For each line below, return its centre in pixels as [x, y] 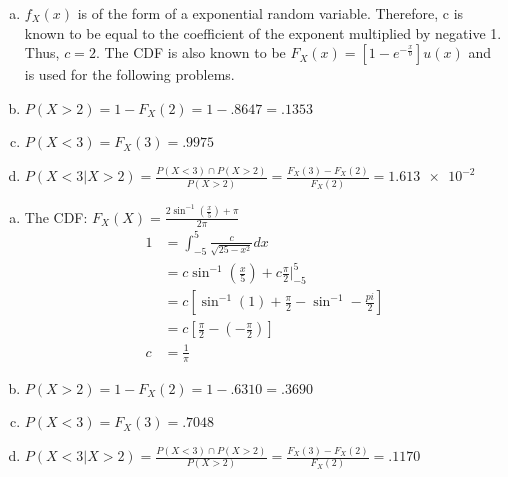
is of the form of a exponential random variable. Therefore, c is [270, 13]
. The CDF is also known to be [190, 52]
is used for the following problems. [129, 74]
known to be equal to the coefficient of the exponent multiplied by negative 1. [263, 32]
